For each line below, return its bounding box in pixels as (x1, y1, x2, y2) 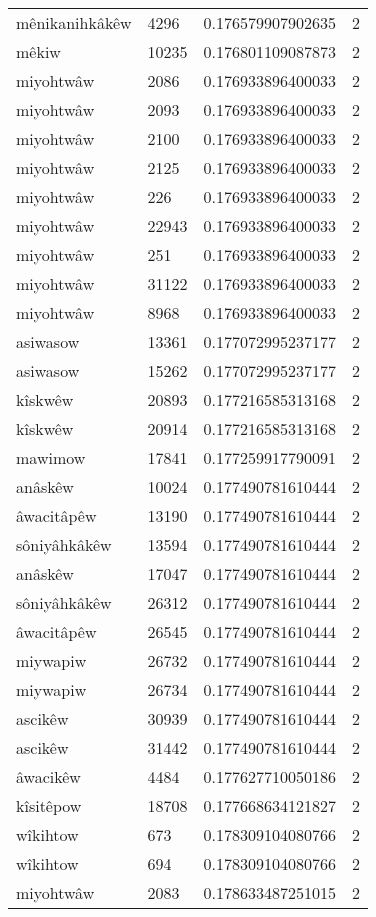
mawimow (16, 446, 86, 469)
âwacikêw (16, 765, 81, 788)
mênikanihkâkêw (16, 11, 132, 34)
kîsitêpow (16, 794, 82, 817)
